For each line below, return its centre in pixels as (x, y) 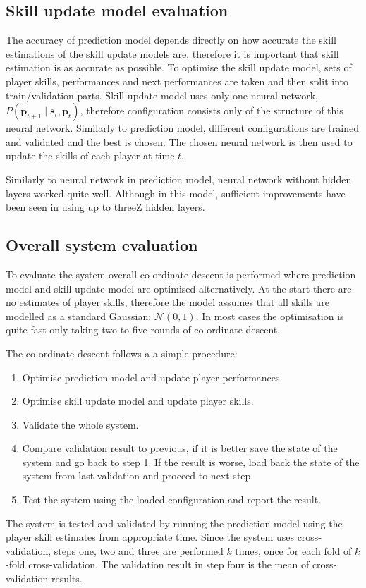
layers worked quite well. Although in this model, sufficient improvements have (176, 193)
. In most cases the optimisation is (270, 316)
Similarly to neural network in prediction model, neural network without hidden (179, 179)
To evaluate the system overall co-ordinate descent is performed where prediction (181, 274)
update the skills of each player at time (90, 155)
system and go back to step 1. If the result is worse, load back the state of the (191, 461)
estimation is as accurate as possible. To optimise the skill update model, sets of (179, 67)
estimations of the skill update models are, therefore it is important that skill (172, 53)
